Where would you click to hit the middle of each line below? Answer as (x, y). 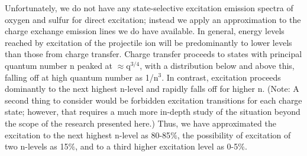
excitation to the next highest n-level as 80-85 (88, 135)
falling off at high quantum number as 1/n (82, 77)
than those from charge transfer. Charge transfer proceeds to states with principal (153, 54)
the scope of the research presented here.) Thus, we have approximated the (140, 123)
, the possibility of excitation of (234, 135)
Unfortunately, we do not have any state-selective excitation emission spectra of (149, 8)
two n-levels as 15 (37, 146)
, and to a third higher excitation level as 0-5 (157, 146)
